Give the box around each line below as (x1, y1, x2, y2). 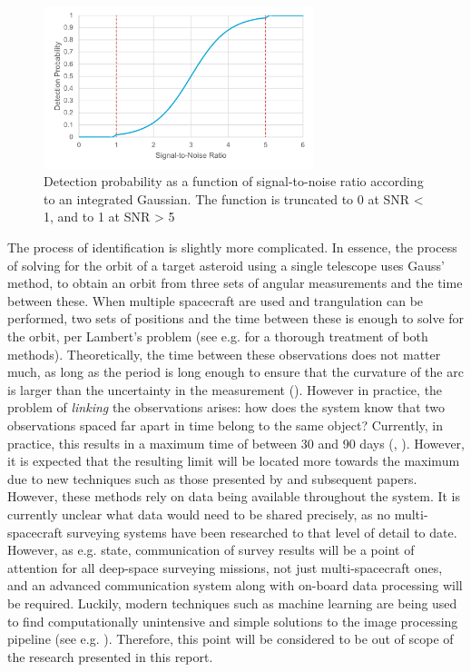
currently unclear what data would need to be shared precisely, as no (7, 504, 390, 523)
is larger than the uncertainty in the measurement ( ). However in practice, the (7, 380, 443, 399)
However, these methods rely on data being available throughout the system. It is (7, 487, 461, 506)
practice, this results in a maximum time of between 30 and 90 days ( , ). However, (7, 433, 465, 452)
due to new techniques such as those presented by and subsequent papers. (7, 469, 417, 488)
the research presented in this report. (7, 647, 213, 666)
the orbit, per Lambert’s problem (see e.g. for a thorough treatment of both (7, 327, 428, 346)
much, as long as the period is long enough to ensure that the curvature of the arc (7, 362, 464, 381)
